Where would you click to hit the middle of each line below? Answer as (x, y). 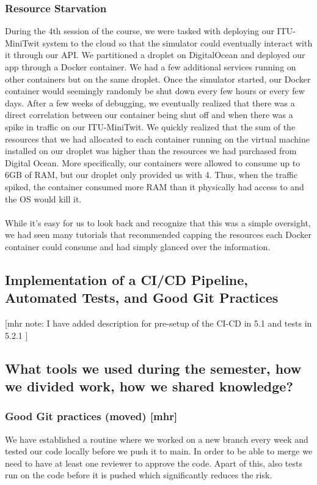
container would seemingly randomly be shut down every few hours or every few (155, 91)
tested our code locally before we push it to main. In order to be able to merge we (159, 451)
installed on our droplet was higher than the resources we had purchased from (151, 151)
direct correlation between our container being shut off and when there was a (149, 115)
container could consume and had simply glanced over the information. (138, 246)
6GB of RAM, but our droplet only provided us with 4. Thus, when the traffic (151, 175)
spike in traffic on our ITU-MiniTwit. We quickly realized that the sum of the (150, 126)
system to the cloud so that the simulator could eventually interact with (177, 43)
